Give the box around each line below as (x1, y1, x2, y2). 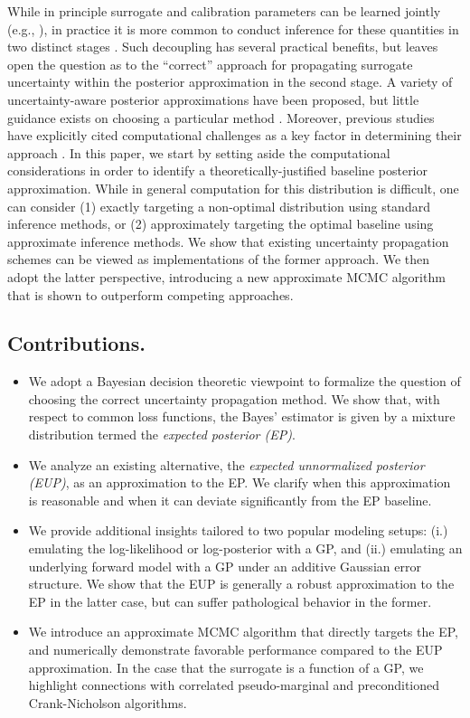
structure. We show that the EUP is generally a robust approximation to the (28, 574, 455, 593)
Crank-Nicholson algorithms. (28, 693, 187, 712)
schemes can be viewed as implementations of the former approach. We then (7, 250, 430, 269)
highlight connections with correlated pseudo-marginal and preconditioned (28, 675, 439, 694)
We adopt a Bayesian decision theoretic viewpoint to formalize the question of (28, 372, 461, 391)
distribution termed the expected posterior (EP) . (28, 425, 296, 444)
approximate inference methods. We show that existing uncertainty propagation (7, 231, 449, 250)
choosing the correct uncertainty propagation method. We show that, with (28, 389, 440, 408)
